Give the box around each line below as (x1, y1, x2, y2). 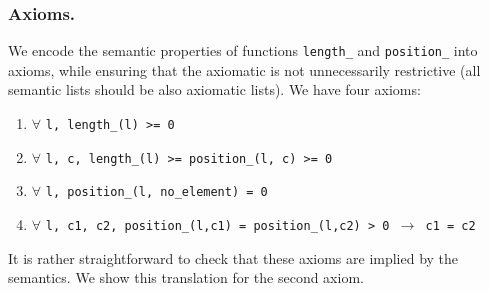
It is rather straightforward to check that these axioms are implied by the (8, 247, 459, 268)
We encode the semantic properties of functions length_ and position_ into (8, 40, 478, 61)
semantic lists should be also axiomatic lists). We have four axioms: (8, 79, 421, 100)
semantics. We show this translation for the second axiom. (8, 267, 364, 288)
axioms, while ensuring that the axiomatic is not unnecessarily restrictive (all (8, 59, 481, 80)
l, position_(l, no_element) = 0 (45, 185, 268, 200)
